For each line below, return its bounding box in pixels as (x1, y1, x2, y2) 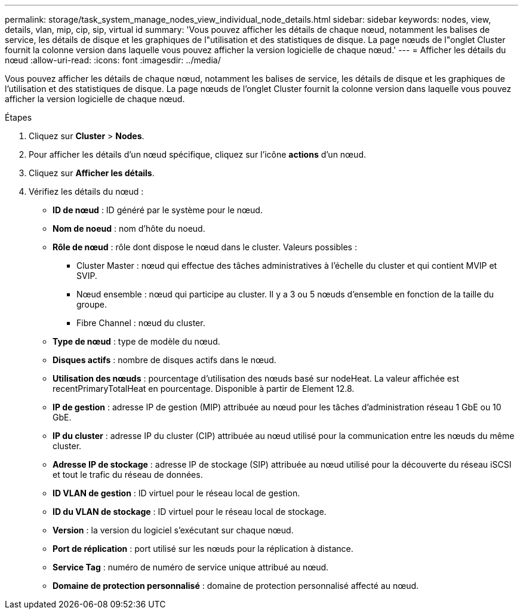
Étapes (5, 112, 32, 122)
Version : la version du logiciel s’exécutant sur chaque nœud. (53, 525, 294, 535)
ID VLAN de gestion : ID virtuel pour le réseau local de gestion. (53, 488, 300, 498)
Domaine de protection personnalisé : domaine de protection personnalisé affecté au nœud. (53, 581, 419, 591)
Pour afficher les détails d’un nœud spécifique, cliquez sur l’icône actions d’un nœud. (29, 149, 366, 159)
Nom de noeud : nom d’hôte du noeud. (53, 223, 205, 234)
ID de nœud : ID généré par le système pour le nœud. (53, 205, 263, 215)
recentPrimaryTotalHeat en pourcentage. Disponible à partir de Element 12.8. (53, 383, 355, 394)
